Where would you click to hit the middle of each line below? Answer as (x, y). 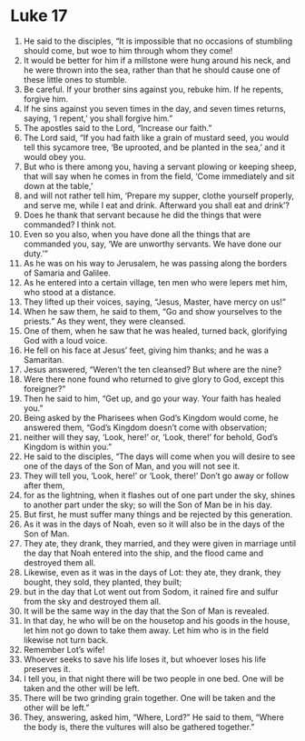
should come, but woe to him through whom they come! (128, 50)
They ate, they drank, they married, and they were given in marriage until (160, 543)
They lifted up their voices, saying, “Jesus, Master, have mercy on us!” (155, 302)
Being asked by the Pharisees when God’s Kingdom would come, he (151, 417)
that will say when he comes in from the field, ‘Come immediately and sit (159, 176)
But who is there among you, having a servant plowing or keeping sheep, (160, 166)
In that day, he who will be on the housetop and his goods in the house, (157, 620)
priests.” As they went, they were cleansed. (104, 321)
